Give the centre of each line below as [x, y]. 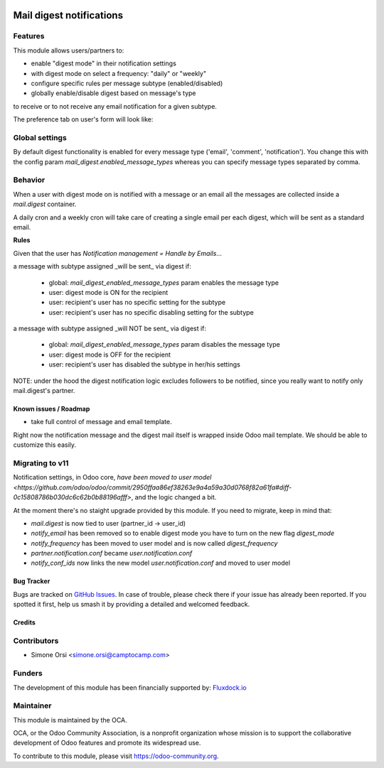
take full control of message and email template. [101, 422]
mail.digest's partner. [44, 391]
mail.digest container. [45, 204]
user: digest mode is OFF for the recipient [110, 355]
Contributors [36, 641]
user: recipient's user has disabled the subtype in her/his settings [145, 364]
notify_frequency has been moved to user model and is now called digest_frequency [154, 543]
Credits [24, 622]
